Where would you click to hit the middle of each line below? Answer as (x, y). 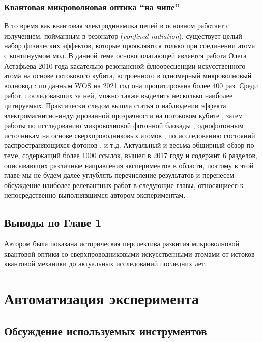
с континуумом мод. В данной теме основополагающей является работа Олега (125, 55)
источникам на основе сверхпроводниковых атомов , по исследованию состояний (130, 135)
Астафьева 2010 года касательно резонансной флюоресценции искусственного (125, 65)
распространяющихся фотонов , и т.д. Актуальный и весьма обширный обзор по (129, 145)
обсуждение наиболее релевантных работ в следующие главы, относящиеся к (124, 185)
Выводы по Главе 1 (53, 222)
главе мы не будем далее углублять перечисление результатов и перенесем (119, 175)
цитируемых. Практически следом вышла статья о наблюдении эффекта (115, 105)
